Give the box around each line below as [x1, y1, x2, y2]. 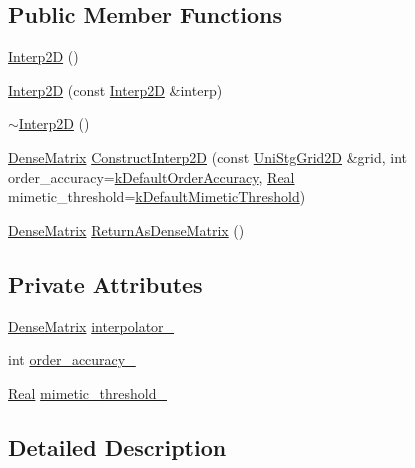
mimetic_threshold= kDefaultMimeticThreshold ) [8, 186, 306, 207]
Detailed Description [8, 431, 227, 462]
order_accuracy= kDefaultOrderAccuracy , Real [8, 166, 295, 187]
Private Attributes [8, 268, 203, 299]
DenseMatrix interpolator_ [8, 315, 175, 336]
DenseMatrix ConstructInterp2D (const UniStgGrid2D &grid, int [8, 146, 408, 167]
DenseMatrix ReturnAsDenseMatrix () [8, 219, 245, 240]
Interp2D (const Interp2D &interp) [8, 79, 223, 100]
